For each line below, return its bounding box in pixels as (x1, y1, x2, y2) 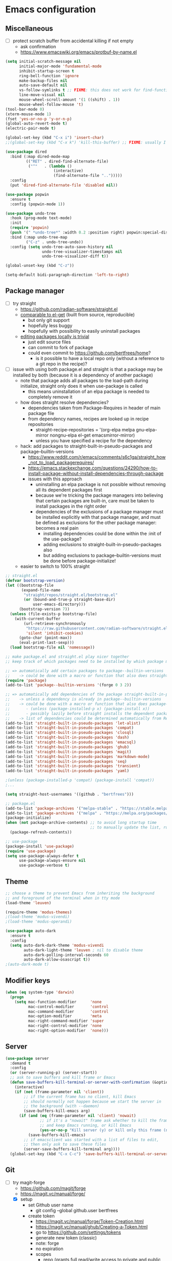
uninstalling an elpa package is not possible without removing (35, 481, 166, 487)
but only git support (28, 317, 70, 323)
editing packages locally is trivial (20, 333, 90, 339)
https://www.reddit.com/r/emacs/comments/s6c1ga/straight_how (28, 454, 166, 460)
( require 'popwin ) (10, 225, 50, 230)
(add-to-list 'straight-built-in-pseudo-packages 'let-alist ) (5, 720, 141, 726)
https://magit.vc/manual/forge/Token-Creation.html (35, 1218, 144, 1224)
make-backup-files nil (18, 78, 68, 83)
